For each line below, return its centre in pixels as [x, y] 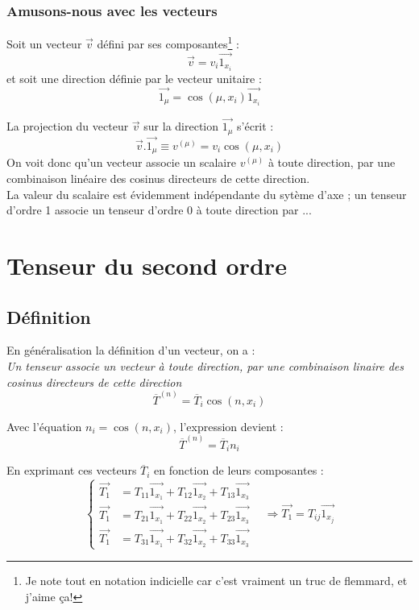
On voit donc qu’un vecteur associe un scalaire [121, 162]
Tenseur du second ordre [147, 265]
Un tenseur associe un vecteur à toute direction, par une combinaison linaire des [205, 365]
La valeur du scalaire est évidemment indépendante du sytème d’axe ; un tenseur [207, 194]
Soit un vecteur [44, 43]
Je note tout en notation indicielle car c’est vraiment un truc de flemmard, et [216, 580]
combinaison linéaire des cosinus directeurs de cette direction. [158, 178]
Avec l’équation [44, 426]
